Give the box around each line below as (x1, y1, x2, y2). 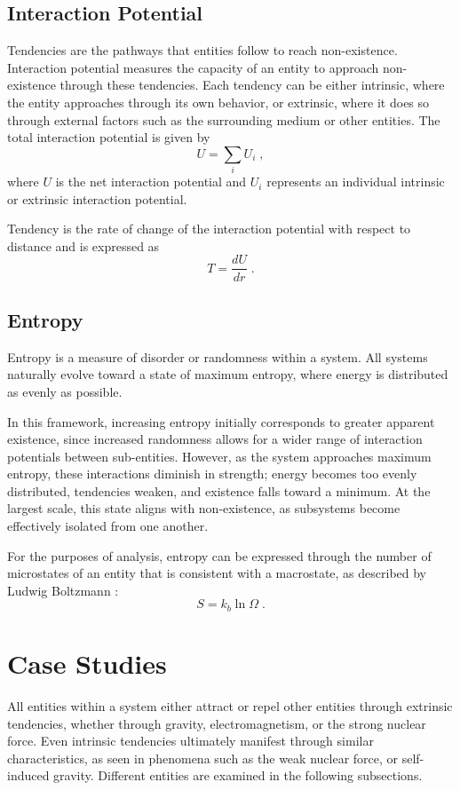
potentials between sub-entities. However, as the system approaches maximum (7, 446, 432, 465)
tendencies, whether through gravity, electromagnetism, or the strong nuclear (7, 714, 426, 732)
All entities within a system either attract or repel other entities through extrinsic (7, 697, 453, 715)
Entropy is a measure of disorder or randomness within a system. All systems (7, 347, 428, 366)
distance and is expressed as (7, 236, 160, 255)
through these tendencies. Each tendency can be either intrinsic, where (59, 75, 445, 94)
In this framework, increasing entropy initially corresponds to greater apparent (7, 412, 435, 431)
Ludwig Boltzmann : (7, 581, 119, 599)
